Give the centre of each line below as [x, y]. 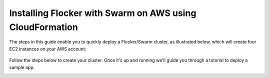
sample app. [22, 67]
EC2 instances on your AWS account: [48, 49]
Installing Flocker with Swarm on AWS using [103, 13]
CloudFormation [44, 27]
